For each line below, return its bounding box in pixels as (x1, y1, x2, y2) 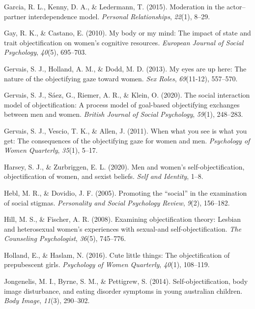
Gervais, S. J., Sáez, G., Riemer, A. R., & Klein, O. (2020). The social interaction (4, 90, 250, 100)
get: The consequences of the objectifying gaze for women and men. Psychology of (4, 135, 250, 145)
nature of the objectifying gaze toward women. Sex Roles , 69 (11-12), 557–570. (4, 73, 238, 83)
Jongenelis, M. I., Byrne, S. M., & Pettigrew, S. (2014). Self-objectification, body (4, 276, 248, 286)
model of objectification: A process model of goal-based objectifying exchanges (4, 99, 240, 109)
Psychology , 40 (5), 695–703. (4, 47, 87, 57)
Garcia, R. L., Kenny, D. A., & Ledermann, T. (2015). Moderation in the (4, 1, 225, 11)
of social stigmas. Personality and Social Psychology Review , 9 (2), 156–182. (4, 197, 230, 207)
